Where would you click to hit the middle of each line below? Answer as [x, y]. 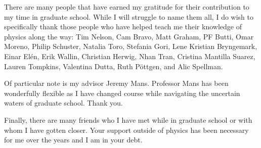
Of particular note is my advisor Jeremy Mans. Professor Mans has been [116, 83]
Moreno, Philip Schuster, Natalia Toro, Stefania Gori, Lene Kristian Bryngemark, [131, 46]
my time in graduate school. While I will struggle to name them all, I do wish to [129, 16]
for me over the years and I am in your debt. [73, 140]
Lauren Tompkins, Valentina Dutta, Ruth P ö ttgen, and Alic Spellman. [114, 66]
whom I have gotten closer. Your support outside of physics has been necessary [126, 130]
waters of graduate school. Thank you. [63, 103]
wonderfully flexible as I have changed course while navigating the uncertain [122, 93]
